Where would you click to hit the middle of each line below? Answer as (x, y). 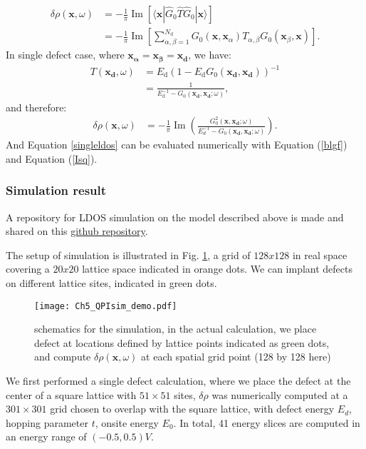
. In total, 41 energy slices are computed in (267, 422)
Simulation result (56, 190)
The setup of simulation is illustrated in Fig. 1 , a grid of (128, 254)
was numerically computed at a (280, 394)
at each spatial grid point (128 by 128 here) (236, 357)
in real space (320, 254)
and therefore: (36, 107)
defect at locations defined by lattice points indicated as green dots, (182, 342)
